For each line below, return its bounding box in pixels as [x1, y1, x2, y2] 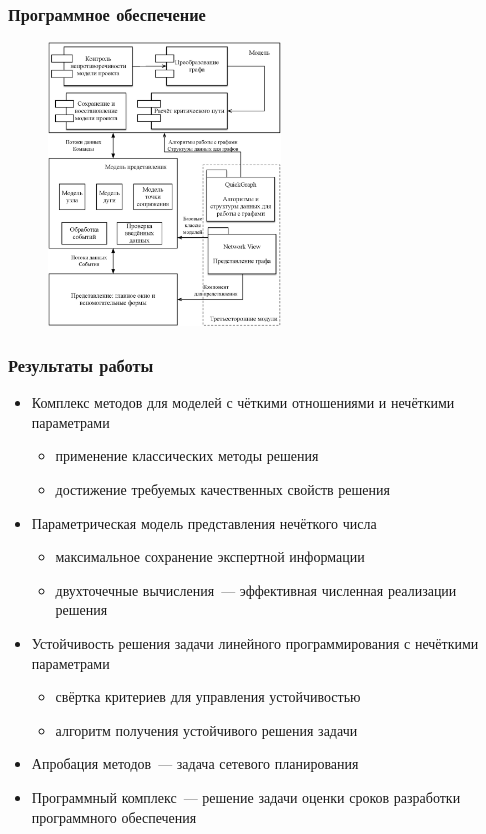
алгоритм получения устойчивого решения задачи [55, 719, 358, 740]
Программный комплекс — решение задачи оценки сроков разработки [31, 787, 461, 808]
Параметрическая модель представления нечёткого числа [31, 512, 377, 533]
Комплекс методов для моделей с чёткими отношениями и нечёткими [31, 392, 455, 413]
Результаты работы [8, 353, 154, 377]
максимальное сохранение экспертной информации [55, 546, 365, 567]
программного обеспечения [31, 806, 197, 827]
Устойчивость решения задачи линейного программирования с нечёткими [31, 633, 479, 654]
